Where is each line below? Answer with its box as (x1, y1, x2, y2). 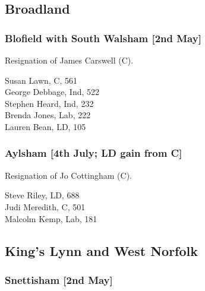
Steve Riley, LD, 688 (5, 189, 80, 201)
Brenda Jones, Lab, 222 (5, 109, 91, 121)
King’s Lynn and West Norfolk (5, 241, 198, 260)
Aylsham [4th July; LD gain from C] (5, 145, 182, 160)
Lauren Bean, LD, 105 (5, 120, 86, 132)
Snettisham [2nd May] (5, 272, 113, 287)
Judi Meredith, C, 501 (5, 200, 86, 213)
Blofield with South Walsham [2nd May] (5, 30, 201, 45)
